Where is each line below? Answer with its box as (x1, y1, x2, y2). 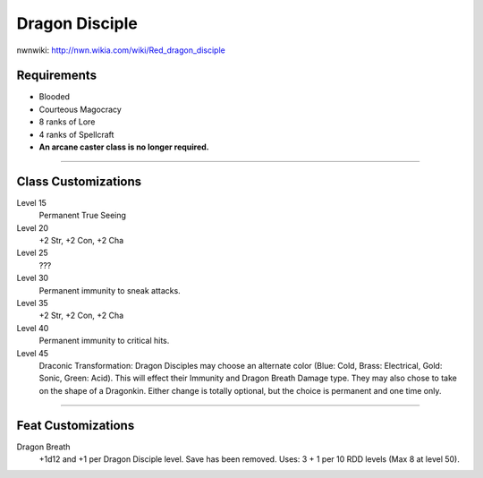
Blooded (38, 91, 71, 102)
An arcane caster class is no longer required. (38, 141, 209, 152)
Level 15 (16, 197, 47, 208)
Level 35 (16, 298, 48, 309)
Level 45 (16, 347, 49, 358)
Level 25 (16, 247, 48, 259)
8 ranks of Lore (38, 116, 96, 127)
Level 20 (16, 222, 49, 233)
